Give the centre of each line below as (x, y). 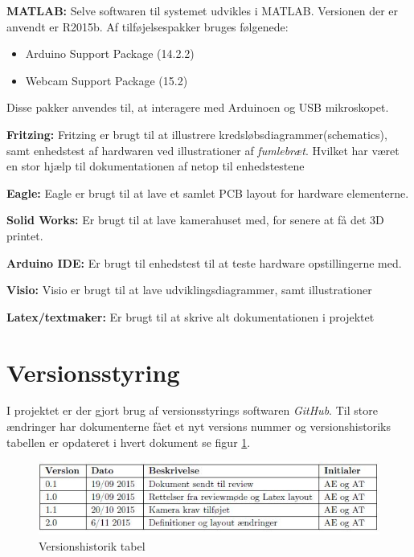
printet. (25, 235)
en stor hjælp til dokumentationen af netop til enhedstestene (156, 166)
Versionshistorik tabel (92, 545)
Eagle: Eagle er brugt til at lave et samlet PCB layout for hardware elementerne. (208, 192)
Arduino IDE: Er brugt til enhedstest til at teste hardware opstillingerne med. (204, 262)
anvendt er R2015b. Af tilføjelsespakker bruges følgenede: (148, 26)
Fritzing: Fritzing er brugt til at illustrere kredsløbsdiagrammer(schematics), (197, 134)
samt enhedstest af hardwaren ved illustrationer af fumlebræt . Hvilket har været (203, 150)
